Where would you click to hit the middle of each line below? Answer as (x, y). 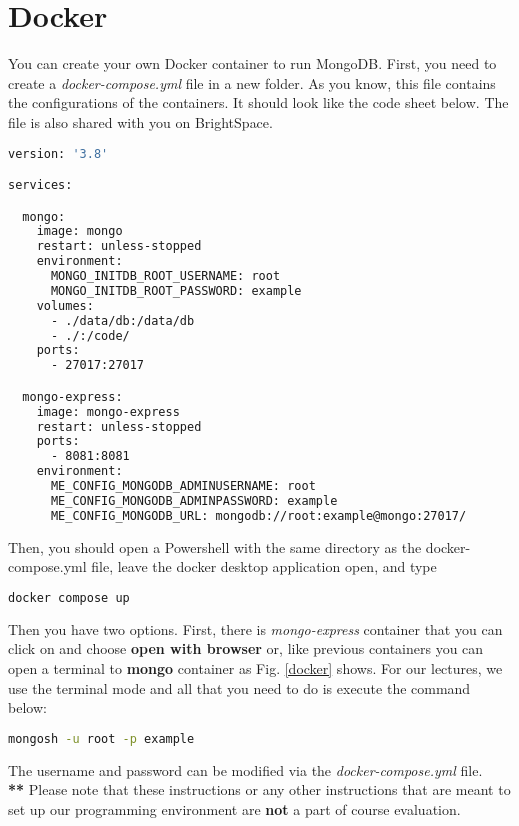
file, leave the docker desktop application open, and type (264, 566)
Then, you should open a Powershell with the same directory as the (215, 546)
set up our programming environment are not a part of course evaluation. (234, 808)
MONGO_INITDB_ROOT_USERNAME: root (165, 276)
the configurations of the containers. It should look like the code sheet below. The (258, 102)
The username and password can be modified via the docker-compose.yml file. (245, 769)
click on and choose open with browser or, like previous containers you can (246, 648)
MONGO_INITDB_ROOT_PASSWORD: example (176, 290)
